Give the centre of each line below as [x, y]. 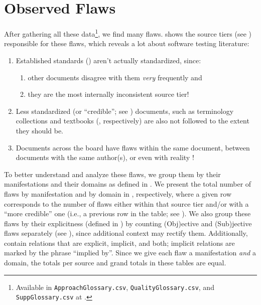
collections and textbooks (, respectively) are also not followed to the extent [133, 121]
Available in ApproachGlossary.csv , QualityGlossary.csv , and [115, 287]
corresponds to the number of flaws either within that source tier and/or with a [126, 203]
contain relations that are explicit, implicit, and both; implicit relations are [119, 243]
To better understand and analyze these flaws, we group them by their [112, 174]
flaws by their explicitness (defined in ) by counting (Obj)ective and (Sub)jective [128, 223]
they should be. [40, 130]
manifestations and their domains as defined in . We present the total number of [128, 184]
